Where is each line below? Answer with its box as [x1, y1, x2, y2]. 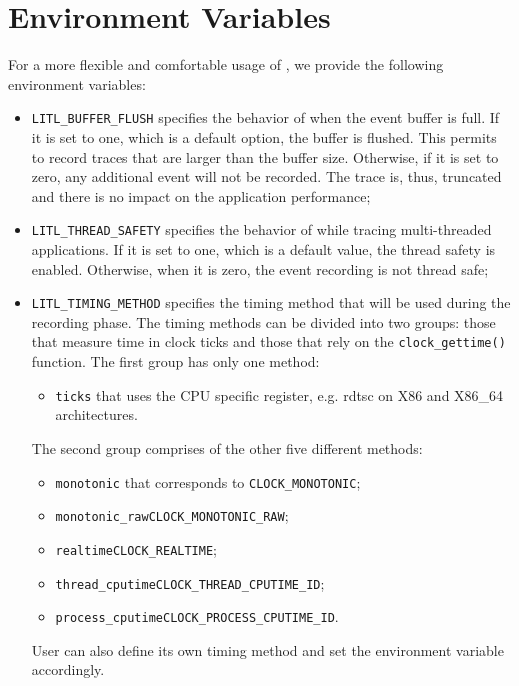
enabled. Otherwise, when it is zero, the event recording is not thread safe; [31, 258, 489, 279]
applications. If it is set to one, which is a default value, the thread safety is [31, 239, 496, 259]
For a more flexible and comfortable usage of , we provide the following [8, 54, 444, 75]
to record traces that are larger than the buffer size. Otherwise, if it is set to [31, 146, 499, 167]
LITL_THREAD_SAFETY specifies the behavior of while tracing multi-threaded [31, 219, 492, 240]
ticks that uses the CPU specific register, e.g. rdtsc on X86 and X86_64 [55, 384, 504, 405]
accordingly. [31, 659, 105, 680]
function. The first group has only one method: [31, 351, 320, 372]
